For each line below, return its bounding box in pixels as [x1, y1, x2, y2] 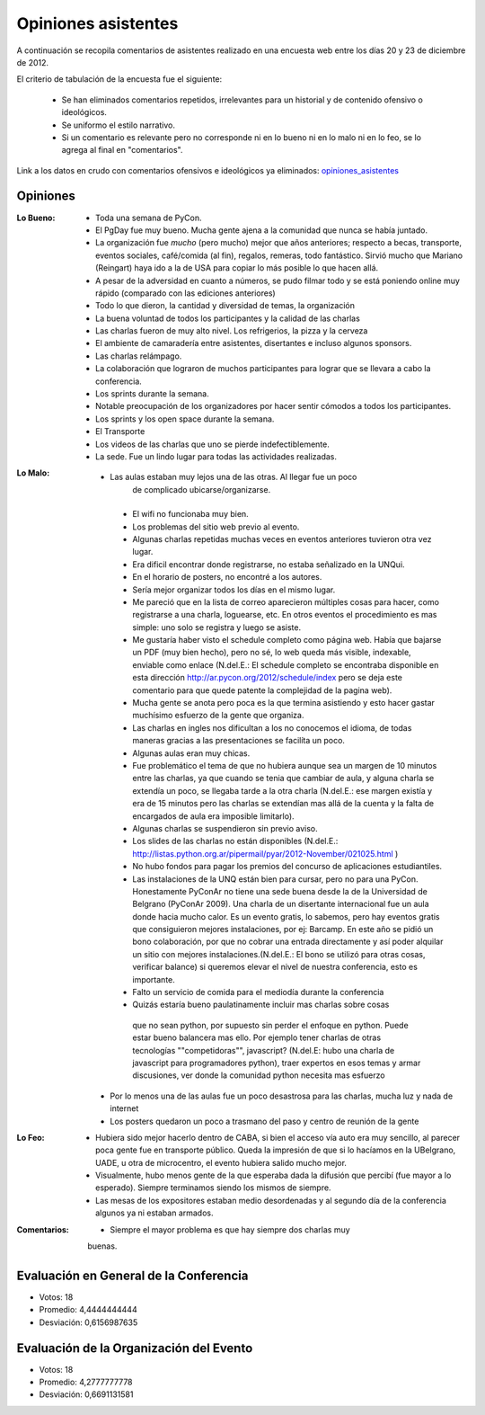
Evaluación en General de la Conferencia [16, 1268, 249, 1283]
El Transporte [95, 426, 145, 437]
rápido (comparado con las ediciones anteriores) [95, 288, 276, 298]
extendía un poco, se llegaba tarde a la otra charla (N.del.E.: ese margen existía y [132, 785, 433, 796]
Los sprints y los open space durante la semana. [95, 414, 275, 424]
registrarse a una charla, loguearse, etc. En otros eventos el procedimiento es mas [132, 610, 437, 620]
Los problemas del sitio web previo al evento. [132, 521, 300, 532]
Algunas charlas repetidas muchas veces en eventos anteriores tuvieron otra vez [132, 533, 432, 544]
